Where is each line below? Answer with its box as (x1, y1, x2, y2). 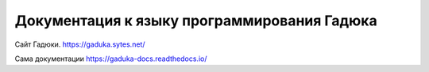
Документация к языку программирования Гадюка (14, 12, 377, 29)
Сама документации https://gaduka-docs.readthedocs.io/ (14, 54, 207, 63)
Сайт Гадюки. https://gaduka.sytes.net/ (14, 40, 145, 49)
